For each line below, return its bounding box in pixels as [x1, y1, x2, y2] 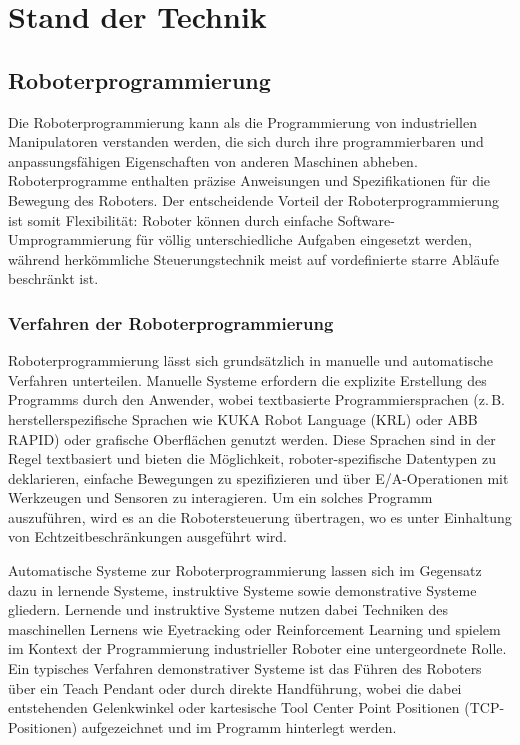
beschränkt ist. [8, 268, 99, 289]
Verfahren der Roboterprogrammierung [8, 310, 334, 335]
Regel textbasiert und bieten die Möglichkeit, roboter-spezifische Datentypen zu [8, 448, 497, 469]
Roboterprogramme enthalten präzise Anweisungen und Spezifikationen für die [8, 170, 491, 191]
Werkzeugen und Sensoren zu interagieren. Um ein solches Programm [8, 487, 433, 508]
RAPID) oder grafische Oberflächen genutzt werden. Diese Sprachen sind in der [8, 428, 496, 449]
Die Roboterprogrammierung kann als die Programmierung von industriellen [8, 111, 477, 132]
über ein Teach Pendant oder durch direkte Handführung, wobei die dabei [8, 677, 462, 698]
